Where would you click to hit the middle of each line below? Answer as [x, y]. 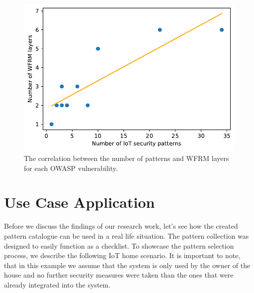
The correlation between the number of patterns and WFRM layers [127, 158]
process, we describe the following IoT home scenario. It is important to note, [122, 255]
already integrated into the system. [57, 284]
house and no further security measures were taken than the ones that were [119, 275]
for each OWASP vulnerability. [71, 168]
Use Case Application [80, 202]
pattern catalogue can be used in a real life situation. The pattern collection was [127, 235]
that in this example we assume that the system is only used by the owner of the [127, 265]
